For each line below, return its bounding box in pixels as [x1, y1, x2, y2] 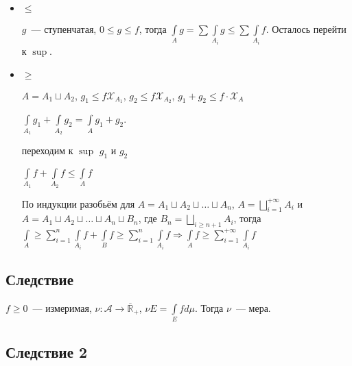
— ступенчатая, [31, 22, 97, 36]
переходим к [21, 143, 73, 158]
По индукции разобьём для [21, 196, 135, 210]
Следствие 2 [5, 341, 88, 362]
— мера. [235, 300, 271, 315]
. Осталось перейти [266, 22, 347, 36]
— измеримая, [32, 300, 92, 315]
